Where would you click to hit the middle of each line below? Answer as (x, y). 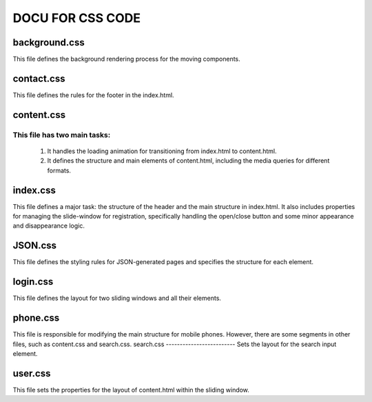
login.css (33, 282)
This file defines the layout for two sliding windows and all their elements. (117, 298)
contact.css (39, 78)
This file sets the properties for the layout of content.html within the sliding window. (131, 390)
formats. (59, 170)
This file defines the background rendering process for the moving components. (126, 59)
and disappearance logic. (49, 226)
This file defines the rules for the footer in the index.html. (94, 95)
